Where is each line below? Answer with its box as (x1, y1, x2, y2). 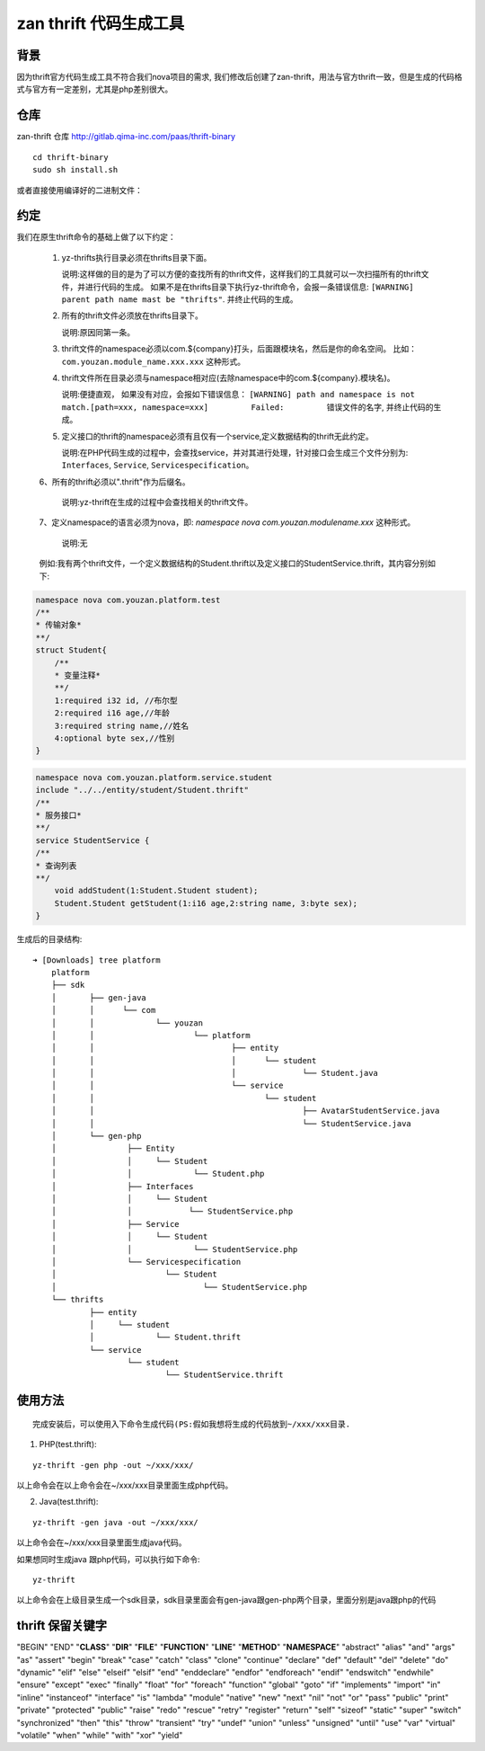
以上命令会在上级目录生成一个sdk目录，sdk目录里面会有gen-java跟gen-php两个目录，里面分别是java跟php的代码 (16, 1595, 436, 1605)
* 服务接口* (35, 810, 82, 821)
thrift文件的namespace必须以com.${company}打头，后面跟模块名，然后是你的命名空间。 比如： (61, 343, 418, 354)
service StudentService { (35, 835, 150, 845)
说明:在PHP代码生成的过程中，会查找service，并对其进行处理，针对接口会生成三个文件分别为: (61, 447, 409, 458)
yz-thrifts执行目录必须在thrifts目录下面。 (61, 252, 212, 262)
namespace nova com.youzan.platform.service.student (35, 772, 273, 782)
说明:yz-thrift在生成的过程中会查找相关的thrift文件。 (61, 497, 253, 508)
